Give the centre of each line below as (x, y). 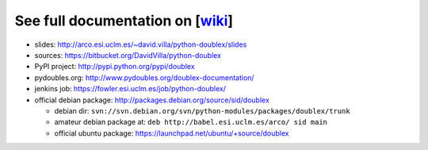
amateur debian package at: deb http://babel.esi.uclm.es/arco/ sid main (191, 122)
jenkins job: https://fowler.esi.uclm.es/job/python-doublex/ (130, 89)
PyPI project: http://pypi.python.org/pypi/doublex (115, 67)
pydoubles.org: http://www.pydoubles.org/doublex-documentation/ (144, 77)
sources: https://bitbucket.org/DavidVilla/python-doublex (128, 55)
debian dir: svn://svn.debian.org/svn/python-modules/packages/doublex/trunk (202, 110)
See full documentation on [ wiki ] (124, 21)
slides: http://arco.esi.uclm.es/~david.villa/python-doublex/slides (141, 44)
